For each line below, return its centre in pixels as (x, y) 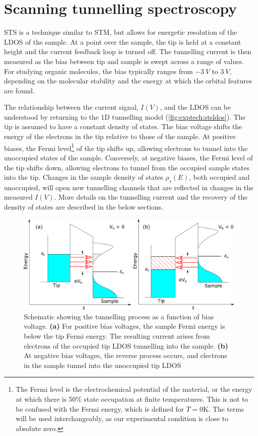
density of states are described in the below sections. (84, 207)
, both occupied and (219, 177)
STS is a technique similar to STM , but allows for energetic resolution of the (121, 32)
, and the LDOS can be (195, 107)
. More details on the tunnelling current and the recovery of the (151, 197)
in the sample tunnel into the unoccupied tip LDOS (102, 365)
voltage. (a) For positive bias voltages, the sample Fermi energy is (125, 326)
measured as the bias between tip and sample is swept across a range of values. (124, 61)
